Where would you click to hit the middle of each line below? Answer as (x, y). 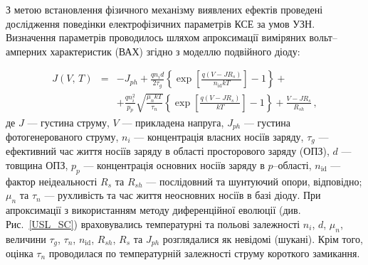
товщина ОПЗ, (37, 165)
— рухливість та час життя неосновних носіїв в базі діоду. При (183, 195)
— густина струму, (68, 122)
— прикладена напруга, (173, 122)
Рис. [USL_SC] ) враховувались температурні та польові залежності (153, 223)
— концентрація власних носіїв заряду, (219, 136)
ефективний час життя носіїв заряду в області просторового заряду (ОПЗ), (168, 151)
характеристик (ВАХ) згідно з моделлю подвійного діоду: (175, 51)
